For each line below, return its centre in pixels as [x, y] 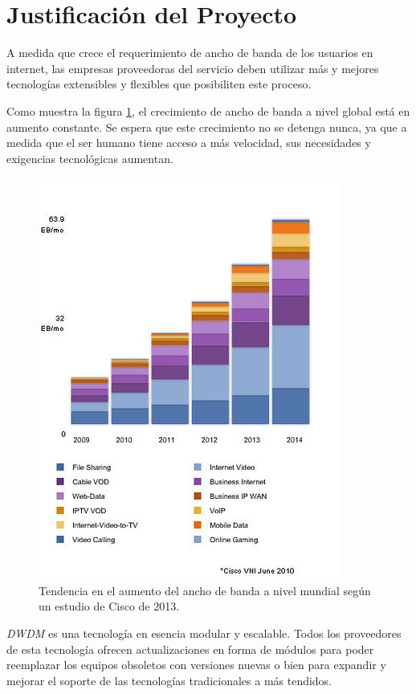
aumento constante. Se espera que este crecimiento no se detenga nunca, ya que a [207, 127]
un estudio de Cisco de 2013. [109, 606]
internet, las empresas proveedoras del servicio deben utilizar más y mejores [193, 68]
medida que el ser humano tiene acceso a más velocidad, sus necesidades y [189, 143]
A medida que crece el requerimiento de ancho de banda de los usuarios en [190, 53]
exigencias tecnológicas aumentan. [90, 158]
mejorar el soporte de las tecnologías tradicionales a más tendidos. [169, 680]
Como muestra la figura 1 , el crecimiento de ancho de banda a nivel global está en [208, 110]
